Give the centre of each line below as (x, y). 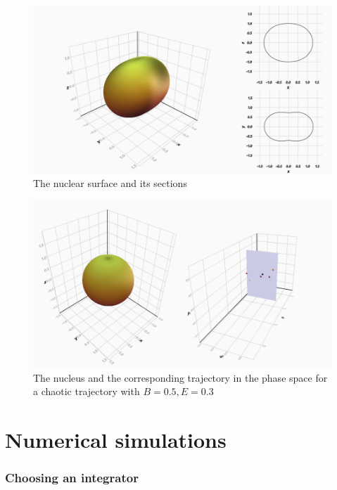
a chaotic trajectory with (87, 391)
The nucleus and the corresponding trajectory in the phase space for (180, 377)
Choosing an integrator (72, 478)
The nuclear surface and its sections (110, 183)
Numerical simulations (116, 440)
